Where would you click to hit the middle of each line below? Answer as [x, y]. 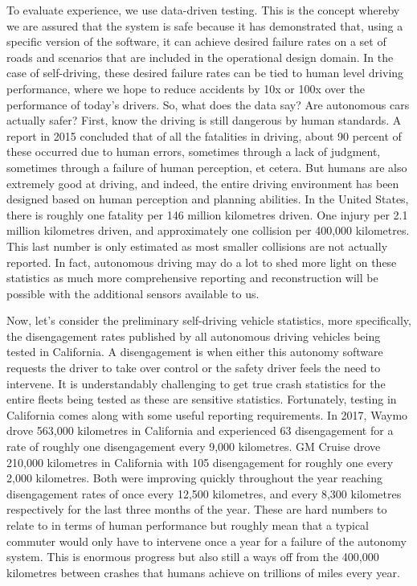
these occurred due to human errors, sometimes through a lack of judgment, [194, 152]
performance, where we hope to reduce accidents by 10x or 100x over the [186, 88]
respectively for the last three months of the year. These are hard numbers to [197, 509]
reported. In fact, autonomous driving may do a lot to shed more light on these [202, 262]
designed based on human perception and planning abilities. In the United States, [208, 199]
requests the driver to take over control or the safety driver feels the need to [194, 368]
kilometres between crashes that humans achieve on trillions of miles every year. [203, 572]
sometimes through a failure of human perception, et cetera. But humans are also [207, 167]
